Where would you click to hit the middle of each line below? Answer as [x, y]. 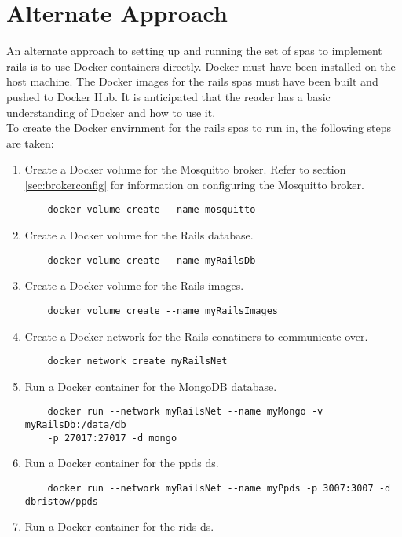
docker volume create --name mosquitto [152, 210]
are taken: [30, 142]
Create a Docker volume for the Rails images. [134, 285]
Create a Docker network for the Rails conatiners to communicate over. [196, 336]
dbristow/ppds [61, 501]
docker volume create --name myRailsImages [163, 311]
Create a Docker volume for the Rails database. [139, 235]
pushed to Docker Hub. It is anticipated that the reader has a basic [168, 96]
